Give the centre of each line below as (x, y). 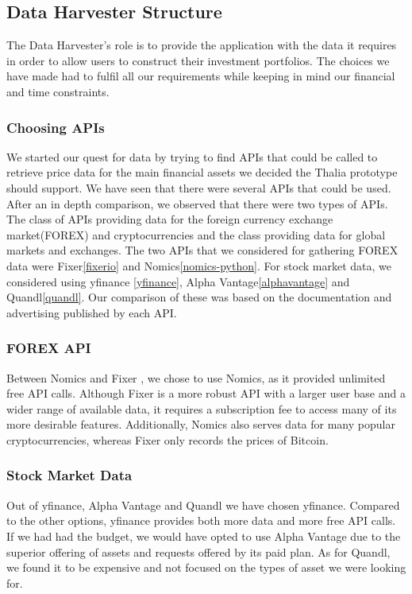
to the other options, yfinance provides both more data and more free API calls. (201, 520)
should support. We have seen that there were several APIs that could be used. (199, 187)
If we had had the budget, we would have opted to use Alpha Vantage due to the (204, 536)
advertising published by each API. (92, 312)
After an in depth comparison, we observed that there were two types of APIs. (197, 203)
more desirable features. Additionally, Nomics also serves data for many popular (201, 424)
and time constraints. (58, 91)
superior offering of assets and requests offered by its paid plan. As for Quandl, (198, 551)
